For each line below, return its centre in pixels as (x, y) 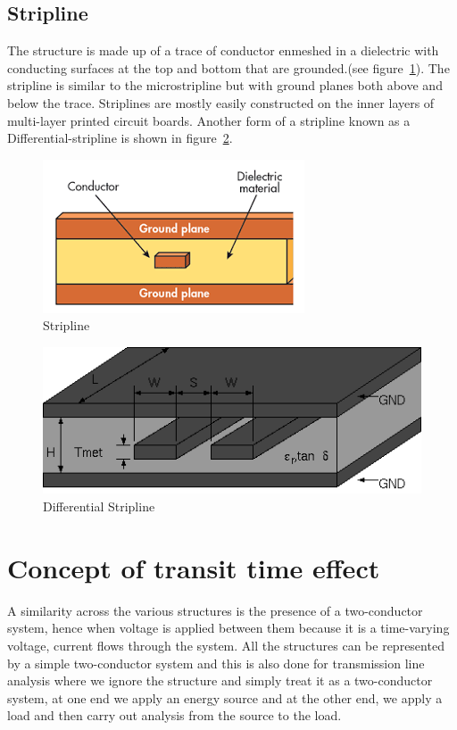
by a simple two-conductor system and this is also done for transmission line (216, 663)
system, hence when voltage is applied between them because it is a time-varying (228, 628)
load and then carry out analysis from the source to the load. (174, 715)
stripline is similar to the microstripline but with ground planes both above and (225, 85)
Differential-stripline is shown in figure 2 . (120, 138)
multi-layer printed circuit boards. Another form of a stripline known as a (209, 120)
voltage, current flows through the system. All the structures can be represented (226, 645)
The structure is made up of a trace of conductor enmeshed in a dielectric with (223, 50)
